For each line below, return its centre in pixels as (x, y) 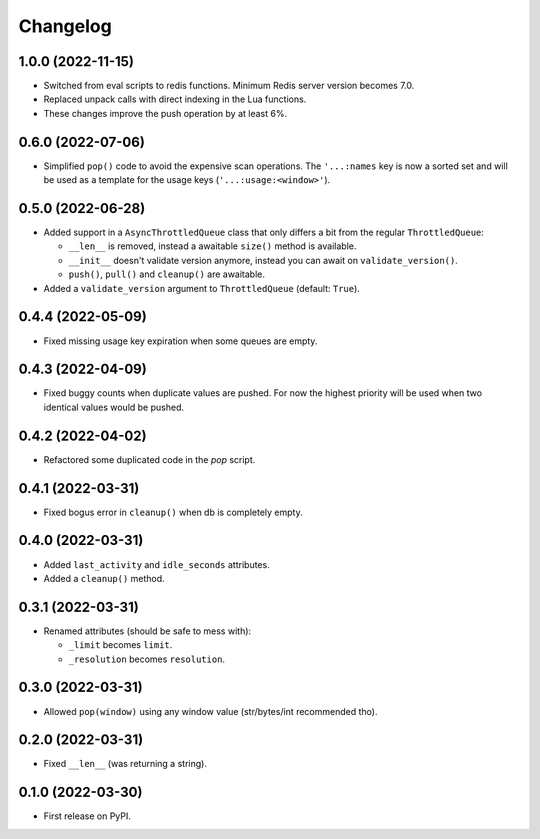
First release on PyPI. (87, 816)
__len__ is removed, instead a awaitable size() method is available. (212, 246)
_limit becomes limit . (120, 645)
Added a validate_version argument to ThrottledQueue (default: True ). (201, 288)
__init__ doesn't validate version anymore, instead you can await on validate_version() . (263, 260)
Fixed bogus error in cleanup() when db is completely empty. (173, 512)
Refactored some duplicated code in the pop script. (149, 459)
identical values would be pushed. (114, 407)
